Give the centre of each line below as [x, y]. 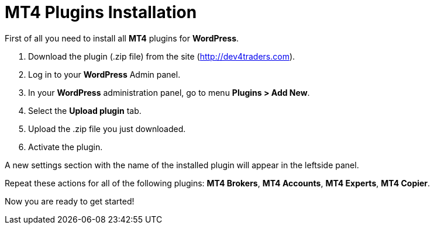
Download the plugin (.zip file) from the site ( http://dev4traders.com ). [162, 56]
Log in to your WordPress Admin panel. [104, 74]
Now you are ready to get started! [70, 201]
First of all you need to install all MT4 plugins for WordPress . [122, 38]
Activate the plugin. [66, 147]
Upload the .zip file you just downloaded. [107, 129]
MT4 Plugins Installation [101, 12]
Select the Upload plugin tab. [85, 110]
